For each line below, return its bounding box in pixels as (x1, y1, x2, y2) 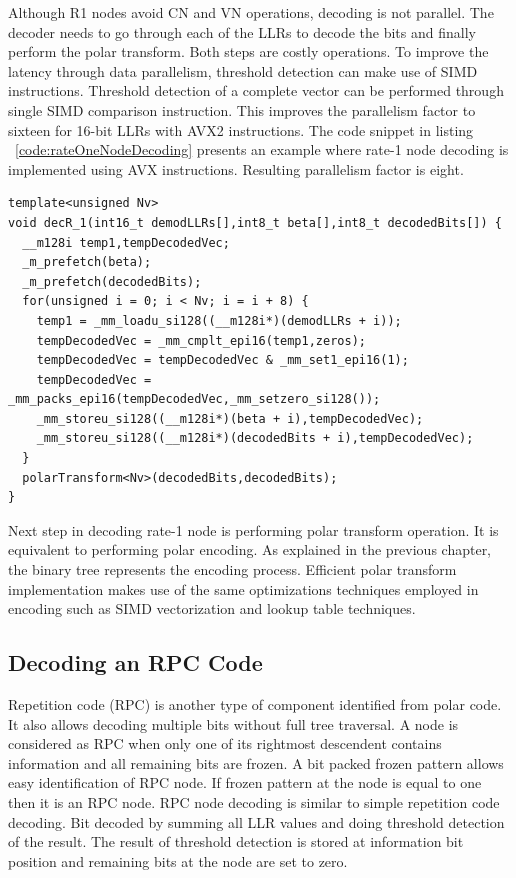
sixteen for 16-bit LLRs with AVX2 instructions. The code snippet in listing (8, 119, 474, 140)
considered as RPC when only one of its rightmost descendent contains (8, 733, 442, 754)
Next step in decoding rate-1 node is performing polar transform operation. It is (8, 519, 499, 540)
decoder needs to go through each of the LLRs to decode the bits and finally (8, 21, 476, 42)
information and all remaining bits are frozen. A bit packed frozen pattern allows (8, 752, 504, 773)
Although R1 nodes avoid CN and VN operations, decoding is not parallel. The (8, 2, 494, 22)
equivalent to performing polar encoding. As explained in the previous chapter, (8, 539, 492, 560)
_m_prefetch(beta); (22, 255, 152, 270)
